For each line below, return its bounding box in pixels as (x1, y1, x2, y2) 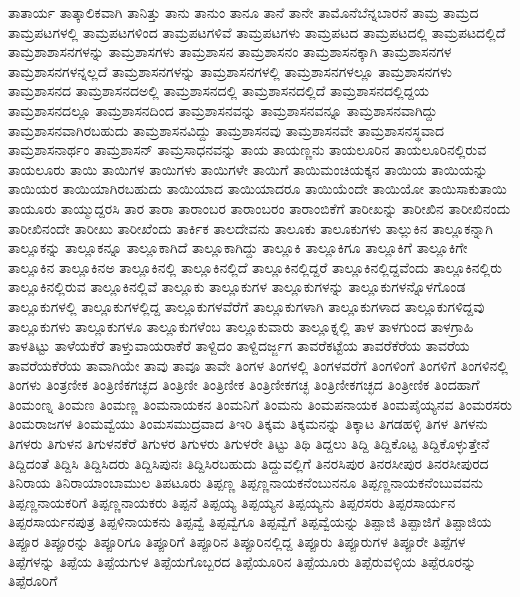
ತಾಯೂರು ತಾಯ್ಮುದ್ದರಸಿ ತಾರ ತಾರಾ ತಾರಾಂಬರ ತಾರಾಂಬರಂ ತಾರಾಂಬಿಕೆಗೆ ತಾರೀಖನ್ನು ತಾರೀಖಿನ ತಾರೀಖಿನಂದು (8, 197, 511, 218)
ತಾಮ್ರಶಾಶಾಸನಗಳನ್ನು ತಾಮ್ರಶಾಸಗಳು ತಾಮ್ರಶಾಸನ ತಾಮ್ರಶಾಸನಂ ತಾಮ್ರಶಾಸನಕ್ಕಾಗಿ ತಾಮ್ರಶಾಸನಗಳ (8, 41, 452, 62)
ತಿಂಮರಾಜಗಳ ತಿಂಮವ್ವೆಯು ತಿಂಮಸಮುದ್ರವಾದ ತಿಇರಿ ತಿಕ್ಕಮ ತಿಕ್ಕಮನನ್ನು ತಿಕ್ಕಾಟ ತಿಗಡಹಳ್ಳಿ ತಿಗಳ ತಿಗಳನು (8, 413, 488, 434)
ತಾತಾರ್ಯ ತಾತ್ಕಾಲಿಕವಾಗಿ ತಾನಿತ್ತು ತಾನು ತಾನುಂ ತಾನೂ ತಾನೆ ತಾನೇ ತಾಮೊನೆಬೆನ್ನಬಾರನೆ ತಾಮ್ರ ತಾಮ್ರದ (8, 2, 479, 22)
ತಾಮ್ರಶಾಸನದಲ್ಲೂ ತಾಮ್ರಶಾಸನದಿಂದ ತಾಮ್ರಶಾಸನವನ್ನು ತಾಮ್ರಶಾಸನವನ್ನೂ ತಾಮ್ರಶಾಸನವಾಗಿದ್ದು (8, 99, 438, 120)
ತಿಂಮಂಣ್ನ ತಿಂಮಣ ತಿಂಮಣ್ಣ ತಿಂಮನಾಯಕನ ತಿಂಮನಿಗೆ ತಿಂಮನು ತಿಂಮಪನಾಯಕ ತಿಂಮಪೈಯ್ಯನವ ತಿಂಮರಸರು (8, 393, 512, 414)
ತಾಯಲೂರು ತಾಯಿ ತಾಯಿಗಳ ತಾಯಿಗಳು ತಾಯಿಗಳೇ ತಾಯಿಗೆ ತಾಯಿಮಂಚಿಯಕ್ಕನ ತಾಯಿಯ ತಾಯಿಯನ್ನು (8, 158, 488, 179)
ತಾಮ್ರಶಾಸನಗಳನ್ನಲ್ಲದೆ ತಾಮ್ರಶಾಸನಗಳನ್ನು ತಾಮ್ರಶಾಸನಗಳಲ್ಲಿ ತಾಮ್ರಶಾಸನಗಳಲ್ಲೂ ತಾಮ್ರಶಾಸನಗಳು (8, 60, 452, 81)
